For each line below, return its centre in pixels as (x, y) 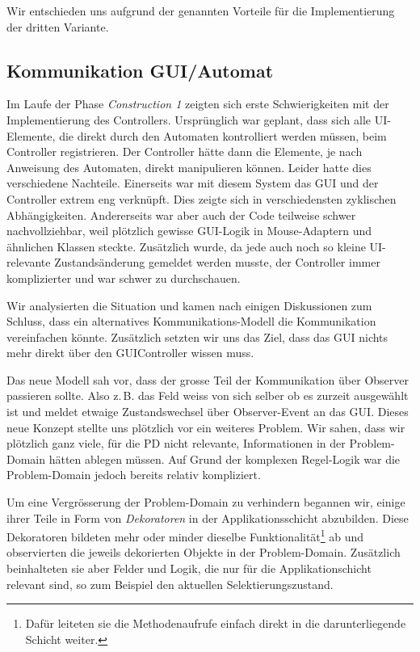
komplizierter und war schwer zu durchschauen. (124, 278)
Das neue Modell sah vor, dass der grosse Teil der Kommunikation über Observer (208, 379)
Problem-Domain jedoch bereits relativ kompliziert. (134, 475)
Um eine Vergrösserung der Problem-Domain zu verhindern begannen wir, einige (206, 502)
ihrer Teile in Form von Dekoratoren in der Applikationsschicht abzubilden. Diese (208, 517)
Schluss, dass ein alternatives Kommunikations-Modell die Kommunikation (191, 321)
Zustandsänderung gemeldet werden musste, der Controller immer (217, 262)
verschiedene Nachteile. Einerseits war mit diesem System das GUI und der (193, 183)
